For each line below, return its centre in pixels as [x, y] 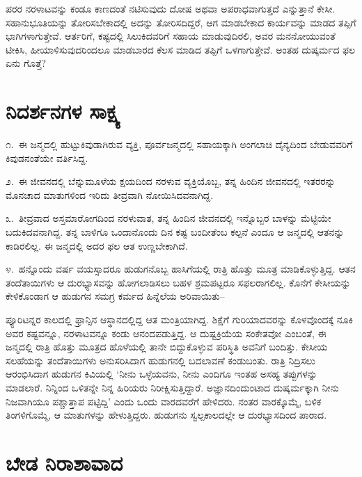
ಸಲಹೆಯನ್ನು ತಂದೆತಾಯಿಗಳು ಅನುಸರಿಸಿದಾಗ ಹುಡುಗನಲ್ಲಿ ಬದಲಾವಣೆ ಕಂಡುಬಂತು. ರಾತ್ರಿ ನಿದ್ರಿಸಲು [160, 360]
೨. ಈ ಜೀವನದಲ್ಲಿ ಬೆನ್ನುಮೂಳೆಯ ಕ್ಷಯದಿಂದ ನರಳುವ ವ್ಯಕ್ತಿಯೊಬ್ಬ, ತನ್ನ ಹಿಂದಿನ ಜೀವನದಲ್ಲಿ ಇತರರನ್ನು [171, 181]
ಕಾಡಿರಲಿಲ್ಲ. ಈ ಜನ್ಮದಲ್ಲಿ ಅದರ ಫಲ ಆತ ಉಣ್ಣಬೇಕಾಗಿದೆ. [97, 245]
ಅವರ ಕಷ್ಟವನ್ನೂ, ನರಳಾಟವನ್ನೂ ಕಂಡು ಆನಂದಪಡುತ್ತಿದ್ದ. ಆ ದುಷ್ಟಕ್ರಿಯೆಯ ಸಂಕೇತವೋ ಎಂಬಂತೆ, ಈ [166, 333]
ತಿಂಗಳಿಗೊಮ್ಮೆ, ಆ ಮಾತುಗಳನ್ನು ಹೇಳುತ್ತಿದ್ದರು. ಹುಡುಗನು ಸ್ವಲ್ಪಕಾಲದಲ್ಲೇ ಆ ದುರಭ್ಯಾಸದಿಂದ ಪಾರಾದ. [166, 415]
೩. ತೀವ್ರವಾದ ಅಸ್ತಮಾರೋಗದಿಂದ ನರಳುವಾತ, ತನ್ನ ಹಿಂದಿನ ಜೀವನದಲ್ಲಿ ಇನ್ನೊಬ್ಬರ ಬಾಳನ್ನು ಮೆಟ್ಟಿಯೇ [168, 218]
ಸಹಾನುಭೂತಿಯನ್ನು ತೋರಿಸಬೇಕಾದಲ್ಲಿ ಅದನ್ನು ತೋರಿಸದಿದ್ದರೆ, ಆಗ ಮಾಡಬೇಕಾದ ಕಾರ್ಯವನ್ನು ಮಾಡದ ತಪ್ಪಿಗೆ [181, 22]
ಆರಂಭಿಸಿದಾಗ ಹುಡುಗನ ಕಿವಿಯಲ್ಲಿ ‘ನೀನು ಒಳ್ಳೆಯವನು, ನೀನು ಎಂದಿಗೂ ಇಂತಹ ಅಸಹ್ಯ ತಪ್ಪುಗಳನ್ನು [162, 374]
